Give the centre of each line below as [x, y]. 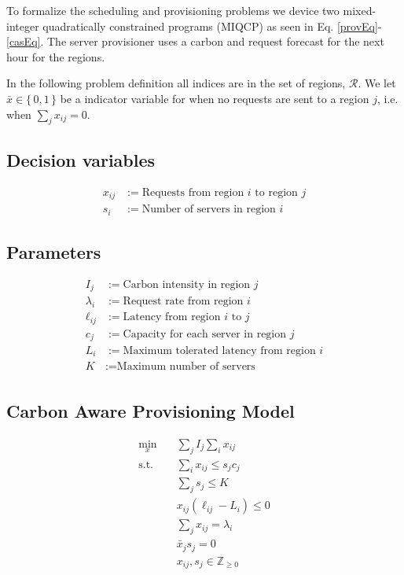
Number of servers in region [209, 210]
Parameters [54, 251]
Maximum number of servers [186, 366]
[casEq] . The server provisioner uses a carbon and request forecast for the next [195, 41]
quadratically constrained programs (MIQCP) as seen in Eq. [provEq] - [212, 26]
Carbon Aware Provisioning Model [151, 410]
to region [276, 192]
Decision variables [81, 159]
